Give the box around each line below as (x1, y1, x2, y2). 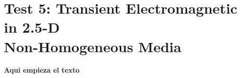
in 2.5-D (4, 17, 60, 37)
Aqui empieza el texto (4, 64, 80, 75)
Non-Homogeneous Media (4, 36, 181, 56)
